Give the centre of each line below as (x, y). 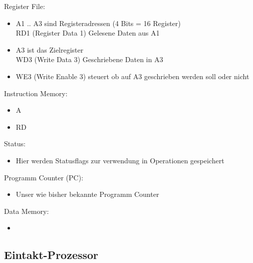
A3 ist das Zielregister (50, 49)
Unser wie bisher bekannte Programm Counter (87, 194)
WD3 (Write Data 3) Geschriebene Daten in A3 (89, 59)
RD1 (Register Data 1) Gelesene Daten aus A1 (88, 33)
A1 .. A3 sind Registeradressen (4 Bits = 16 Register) (98, 23)
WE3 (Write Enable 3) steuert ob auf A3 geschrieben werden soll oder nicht (133, 76)
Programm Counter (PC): (44, 177)
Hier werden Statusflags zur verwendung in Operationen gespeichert (120, 160)
